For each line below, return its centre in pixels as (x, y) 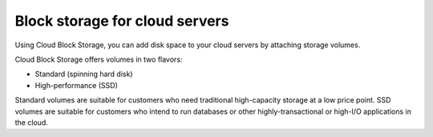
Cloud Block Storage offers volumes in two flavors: (99, 59)
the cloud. (31, 122)
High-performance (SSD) (76, 85)
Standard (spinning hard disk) (84, 74)
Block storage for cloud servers (122, 21)
